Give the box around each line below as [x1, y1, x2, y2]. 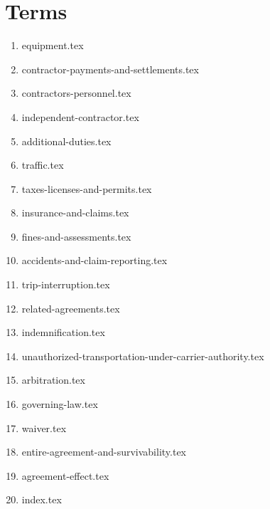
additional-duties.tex [21, 133, 112, 148]
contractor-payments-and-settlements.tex [21, 61, 199, 76]
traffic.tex [21, 157, 64, 172]
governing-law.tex [21, 397, 98, 411]
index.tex [21, 492, 62, 507]
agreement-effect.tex [21, 468, 109, 483]
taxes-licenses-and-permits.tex [21, 181, 152, 196]
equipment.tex [21, 38, 84, 53]
